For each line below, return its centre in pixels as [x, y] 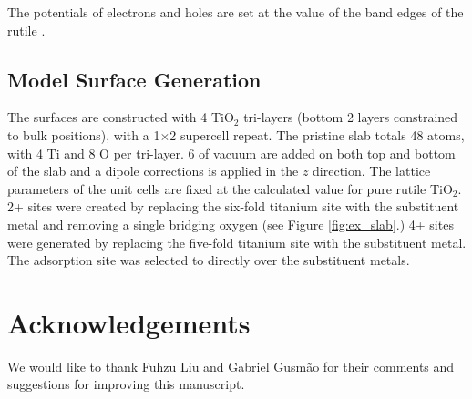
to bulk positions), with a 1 [84, 134]
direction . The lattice [372, 171]
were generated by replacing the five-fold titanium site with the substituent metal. [237, 242]
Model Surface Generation [134, 79]
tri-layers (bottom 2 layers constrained [351, 117]
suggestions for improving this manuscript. [126, 384]
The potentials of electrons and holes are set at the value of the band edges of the [236, 12]
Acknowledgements [129, 322]
